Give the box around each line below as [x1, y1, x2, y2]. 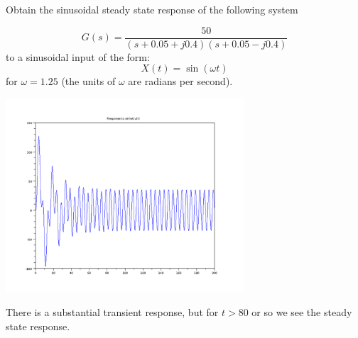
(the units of [61, 74, 116, 89]
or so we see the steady [251, 305, 352, 320]
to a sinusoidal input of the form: [6, 49, 150, 64]
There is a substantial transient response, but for [6, 305, 219, 320]
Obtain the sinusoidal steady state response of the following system [6, 2, 298, 16]
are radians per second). [128, 74, 233, 89]
